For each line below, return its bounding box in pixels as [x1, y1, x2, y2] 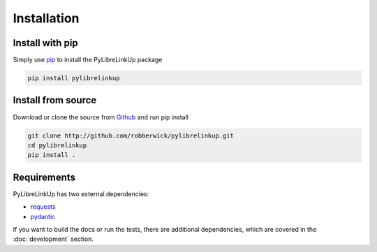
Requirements [13, 171, 76, 183]
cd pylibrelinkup [27, 141, 87, 149]
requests [30, 202, 56, 211]
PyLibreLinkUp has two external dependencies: [13, 189, 149, 198]
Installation [13, 10, 80, 26]
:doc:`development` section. [13, 235, 94, 244]
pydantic [30, 212, 56, 221]
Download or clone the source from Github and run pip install [13, 112, 188, 121]
